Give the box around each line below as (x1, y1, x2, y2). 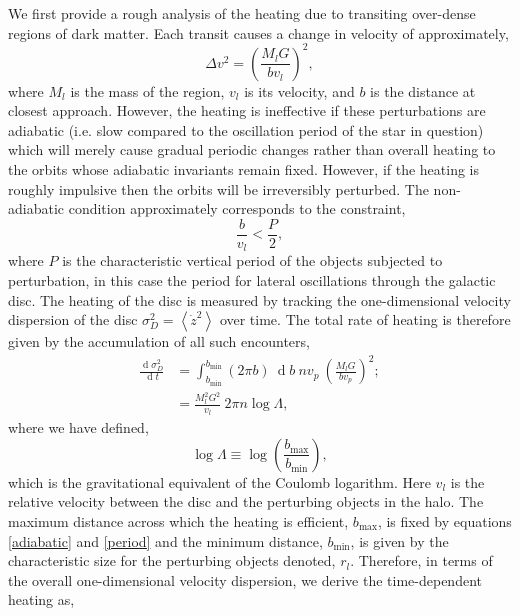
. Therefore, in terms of (350, 550, 493, 571)
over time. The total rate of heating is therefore (219, 309, 511, 330)
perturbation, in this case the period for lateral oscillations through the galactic (8, 269, 496, 290)
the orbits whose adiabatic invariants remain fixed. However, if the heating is (8, 159, 480, 180)
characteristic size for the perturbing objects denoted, (8, 550, 336, 571)
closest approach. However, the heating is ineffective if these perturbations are (8, 100, 486, 121)
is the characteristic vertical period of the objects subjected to (62, 250, 443, 271)
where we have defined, (8, 417, 149, 438)
